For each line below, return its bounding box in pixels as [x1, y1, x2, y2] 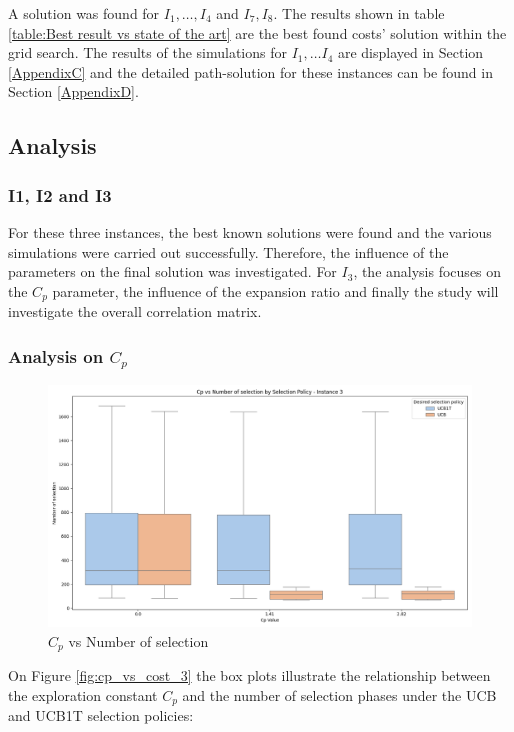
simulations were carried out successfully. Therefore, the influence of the [8, 241, 449, 262]
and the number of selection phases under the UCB [182, 684, 497, 705]
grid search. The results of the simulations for [8, 42, 287, 63]
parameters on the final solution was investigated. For [8, 261, 337, 282]
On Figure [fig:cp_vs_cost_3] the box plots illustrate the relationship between [8, 665, 491, 686]
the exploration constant [8, 684, 158, 705]
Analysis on [8, 343, 104, 368]
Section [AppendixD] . [8, 81, 139, 102]
